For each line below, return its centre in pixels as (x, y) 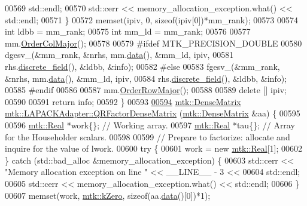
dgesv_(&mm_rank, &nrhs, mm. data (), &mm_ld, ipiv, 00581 (119, 55)
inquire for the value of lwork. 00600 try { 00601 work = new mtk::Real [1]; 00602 (154, 148)
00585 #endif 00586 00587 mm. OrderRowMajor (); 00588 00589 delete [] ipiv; (146, 90)
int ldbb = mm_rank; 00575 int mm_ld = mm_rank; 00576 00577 (128, 31)
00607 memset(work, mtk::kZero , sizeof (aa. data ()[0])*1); (108, 195)
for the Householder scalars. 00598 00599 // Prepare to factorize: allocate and (148, 136)
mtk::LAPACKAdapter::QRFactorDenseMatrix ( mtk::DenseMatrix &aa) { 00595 (153, 113)
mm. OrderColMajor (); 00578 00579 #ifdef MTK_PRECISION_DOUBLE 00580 (153, 43)
